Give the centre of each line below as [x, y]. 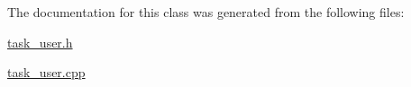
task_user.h [40, 42]
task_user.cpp [46, 72]
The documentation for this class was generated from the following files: [206, 12]
